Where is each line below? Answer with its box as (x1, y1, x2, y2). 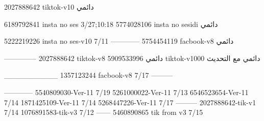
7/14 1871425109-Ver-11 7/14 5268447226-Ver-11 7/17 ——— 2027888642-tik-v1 (4, 97, 256, 107)
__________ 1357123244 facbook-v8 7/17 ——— (4, 70, 173, 80)
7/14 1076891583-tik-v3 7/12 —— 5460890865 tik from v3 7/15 (4, 107, 203, 117)
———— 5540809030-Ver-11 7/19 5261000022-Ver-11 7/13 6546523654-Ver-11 (4, 86, 249, 97)
